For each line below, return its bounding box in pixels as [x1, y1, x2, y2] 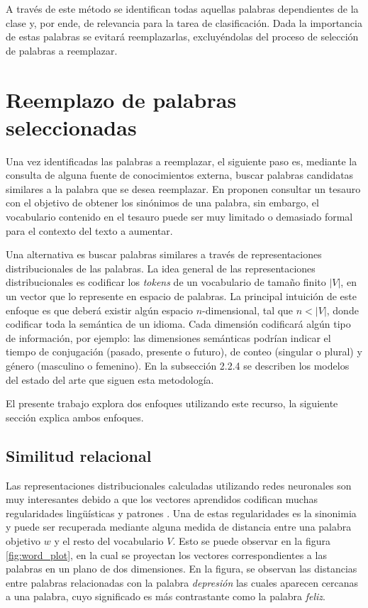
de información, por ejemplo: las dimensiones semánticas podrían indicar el [6, 330, 331, 345]
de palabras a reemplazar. [6, 43, 118, 57]
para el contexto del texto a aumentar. [6, 223, 173, 238]
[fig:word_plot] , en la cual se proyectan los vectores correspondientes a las [6, 547, 327, 562]
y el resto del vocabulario [54, 533, 164, 548]
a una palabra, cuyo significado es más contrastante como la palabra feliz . [6, 589, 326, 604]
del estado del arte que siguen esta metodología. [6, 372, 214, 387]
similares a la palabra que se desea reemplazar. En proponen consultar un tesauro [6, 181, 361, 196]
